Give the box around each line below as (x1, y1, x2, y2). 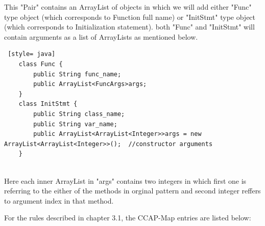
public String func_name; (33, 70, 122, 78)
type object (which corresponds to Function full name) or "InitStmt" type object (4, 11, 256, 22)
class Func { (18, 60, 63, 68)
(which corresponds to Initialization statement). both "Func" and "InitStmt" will (4, 21, 255, 32)
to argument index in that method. (4, 195, 114, 206)
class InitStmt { (18, 100, 78, 108)
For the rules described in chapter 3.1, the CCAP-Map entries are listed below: (4, 212, 251, 223)
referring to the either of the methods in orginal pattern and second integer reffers (4, 185, 261, 196)
